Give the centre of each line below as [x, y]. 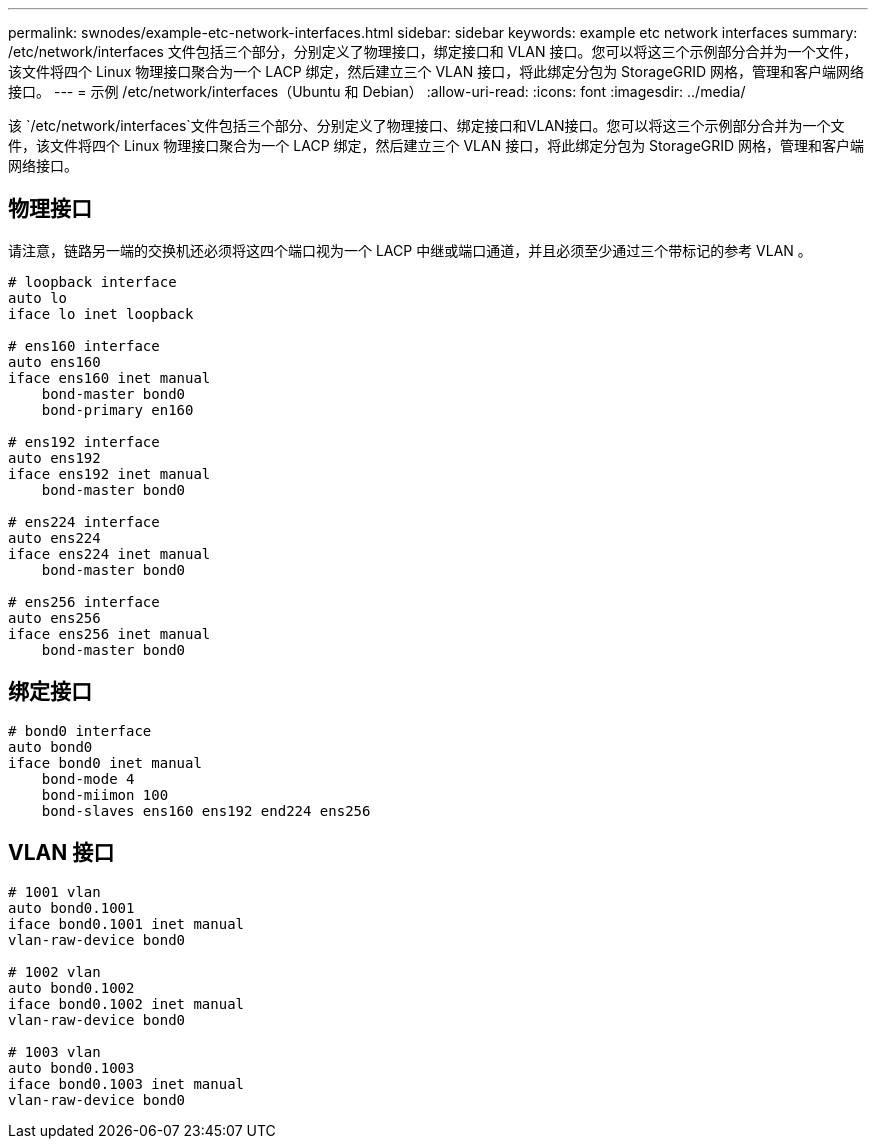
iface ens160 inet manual [109, 377]
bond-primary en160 [117, 409]
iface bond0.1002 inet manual [126, 1003]
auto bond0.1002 [71, 987]
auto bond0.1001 [71, 907]
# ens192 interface [84, 441]
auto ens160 [54, 361]
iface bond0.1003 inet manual [126, 1083]
